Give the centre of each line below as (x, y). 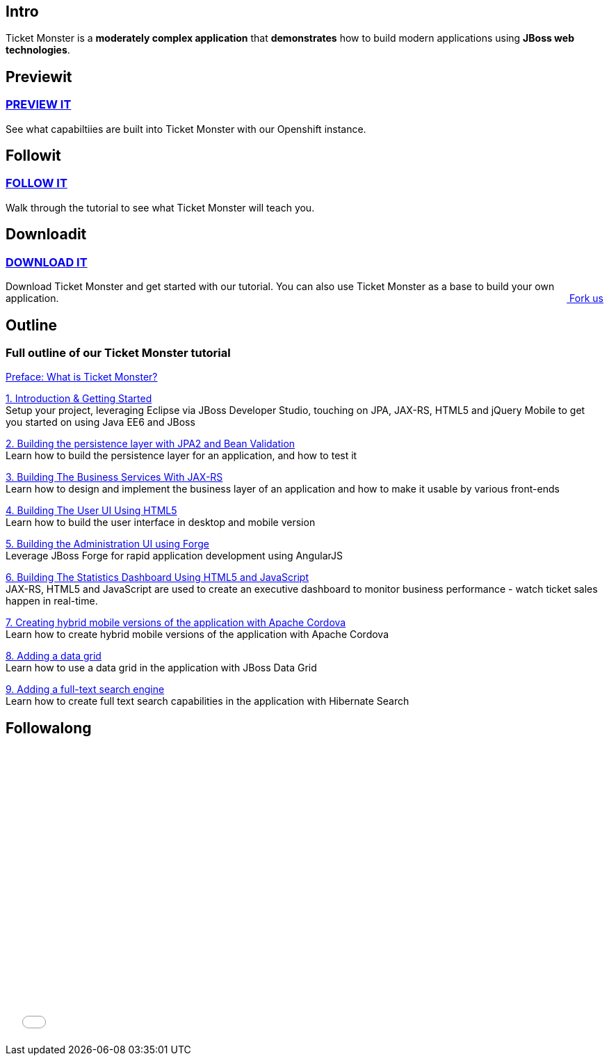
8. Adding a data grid (54, 656)
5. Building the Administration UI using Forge (107, 544)
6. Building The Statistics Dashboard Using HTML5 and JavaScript (157, 577)
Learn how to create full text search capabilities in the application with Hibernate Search (208, 701)
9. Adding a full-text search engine (85, 689)
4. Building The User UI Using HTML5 (91, 511)
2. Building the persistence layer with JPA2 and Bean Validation (151, 444)
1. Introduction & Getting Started (79, 399)
